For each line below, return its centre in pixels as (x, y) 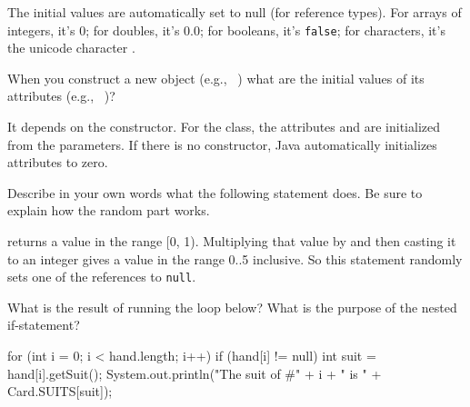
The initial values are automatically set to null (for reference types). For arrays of (235, 12)
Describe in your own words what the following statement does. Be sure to (215, 192)
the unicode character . (71, 48)
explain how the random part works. (109, 210)
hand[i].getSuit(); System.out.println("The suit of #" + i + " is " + (195, 373)
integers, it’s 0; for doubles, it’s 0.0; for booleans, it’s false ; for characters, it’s (226, 30)
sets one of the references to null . (102, 277)
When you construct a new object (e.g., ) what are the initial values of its (216, 78)
